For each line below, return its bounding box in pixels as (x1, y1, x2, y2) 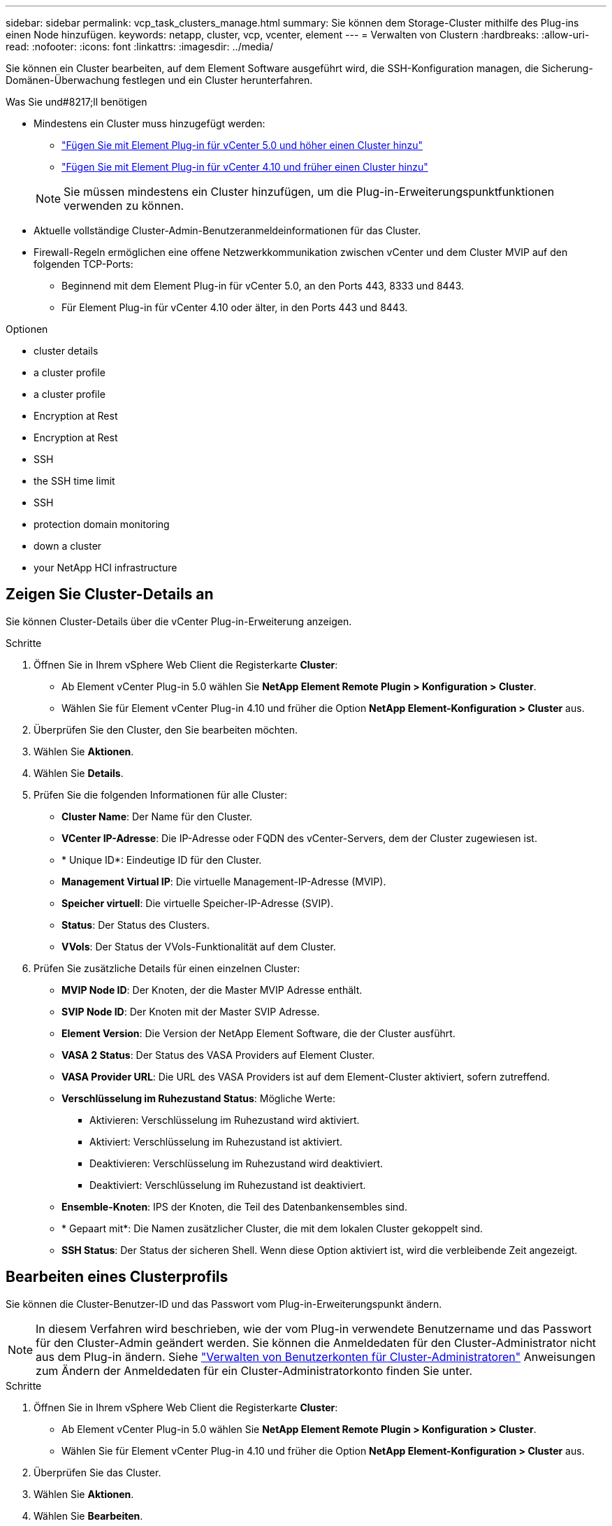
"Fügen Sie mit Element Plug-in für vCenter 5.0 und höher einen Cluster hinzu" (61, 139, 423, 151)
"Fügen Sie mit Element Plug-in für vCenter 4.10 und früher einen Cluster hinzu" (61, 161, 428, 173)
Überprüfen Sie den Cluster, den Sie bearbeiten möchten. (34, 723, 298, 736)
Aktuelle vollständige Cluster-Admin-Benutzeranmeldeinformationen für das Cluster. (34, 224, 421, 236)
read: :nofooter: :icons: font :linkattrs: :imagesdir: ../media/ (6, 41, 273, 52)
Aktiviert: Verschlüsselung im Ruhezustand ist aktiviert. (89, 1135, 343, 1148)
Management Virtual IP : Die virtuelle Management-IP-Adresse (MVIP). (61, 875, 386, 887)
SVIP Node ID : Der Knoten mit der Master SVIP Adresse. (61, 1005, 320, 1018)
